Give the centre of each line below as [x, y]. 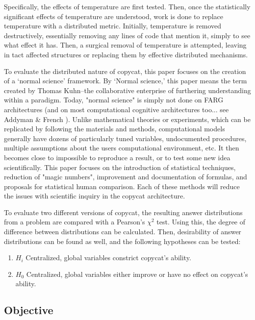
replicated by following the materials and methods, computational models [115, 129]
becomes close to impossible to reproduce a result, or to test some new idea [117, 157]
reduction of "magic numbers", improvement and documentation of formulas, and [126, 177]
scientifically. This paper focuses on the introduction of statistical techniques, [120, 167]
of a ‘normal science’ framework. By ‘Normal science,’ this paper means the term [126, 81]
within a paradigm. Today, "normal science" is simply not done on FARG [114, 100]
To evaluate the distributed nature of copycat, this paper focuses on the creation [125, 71]
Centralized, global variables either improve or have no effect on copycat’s [137, 274]
